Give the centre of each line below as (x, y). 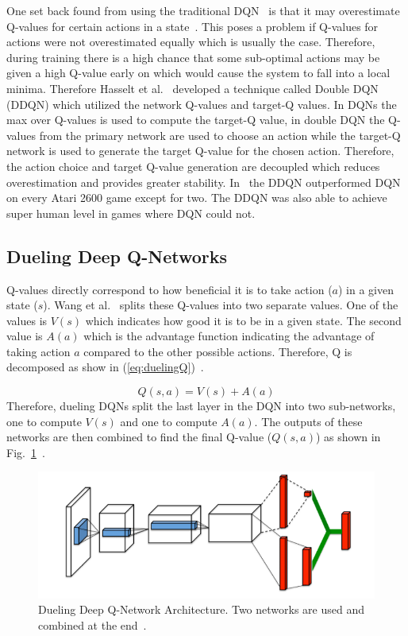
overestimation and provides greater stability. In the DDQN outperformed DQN (204, 182)
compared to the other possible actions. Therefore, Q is (218, 351)
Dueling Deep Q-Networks (117, 256)
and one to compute (169, 421)
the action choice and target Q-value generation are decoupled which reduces (193, 166)
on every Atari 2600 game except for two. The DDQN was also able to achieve (197, 198)
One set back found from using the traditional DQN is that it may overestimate (203, 10)
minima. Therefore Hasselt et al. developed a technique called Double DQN (192, 88)
